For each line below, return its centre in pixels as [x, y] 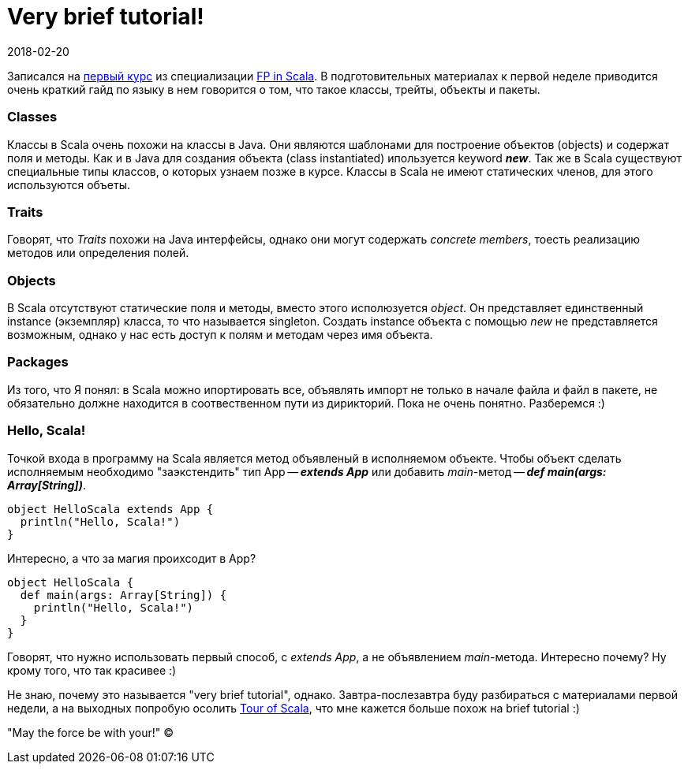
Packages [38, 362]
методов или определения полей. [98, 253]
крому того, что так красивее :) [92, 670]
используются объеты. [69, 184]
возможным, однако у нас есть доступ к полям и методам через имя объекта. [220, 335]
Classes [32, 117]
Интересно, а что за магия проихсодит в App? [132, 558]
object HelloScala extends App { [110, 509]
